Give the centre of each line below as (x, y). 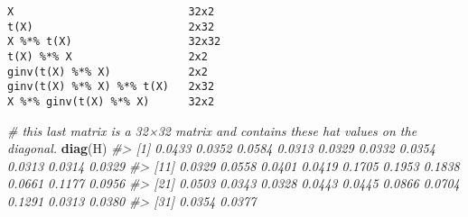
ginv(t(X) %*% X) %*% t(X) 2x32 (111, 87)
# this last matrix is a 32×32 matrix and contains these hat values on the (212, 130)
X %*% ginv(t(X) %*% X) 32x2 (111, 101)
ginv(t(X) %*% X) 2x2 (108, 72)
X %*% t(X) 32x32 (114, 42)
